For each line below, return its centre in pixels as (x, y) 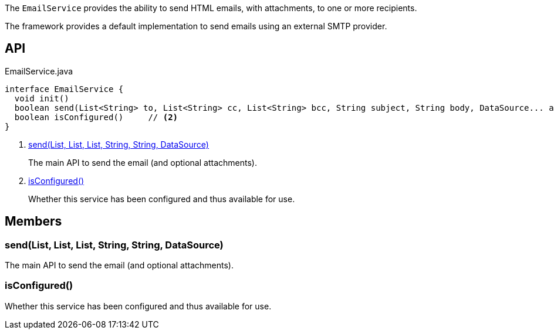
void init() (42, 98)
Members (33, 221)
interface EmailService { (64, 89)
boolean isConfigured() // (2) (96, 117)
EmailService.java (39, 71)
